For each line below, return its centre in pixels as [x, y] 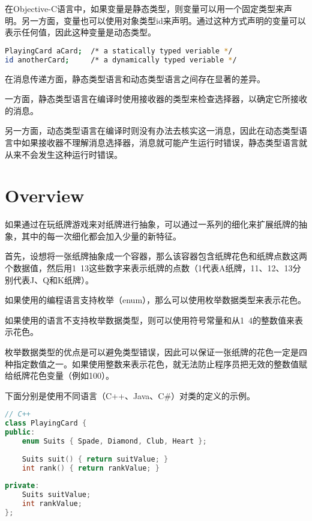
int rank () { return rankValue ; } [91, 468]
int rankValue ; [52, 504]
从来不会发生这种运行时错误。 [64, 154]
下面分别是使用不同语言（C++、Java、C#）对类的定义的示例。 [130, 395]
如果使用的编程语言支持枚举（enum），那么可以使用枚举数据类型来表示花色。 [156, 300]
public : [20, 432]
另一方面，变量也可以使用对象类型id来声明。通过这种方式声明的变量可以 [163, 20]
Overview [45, 195]
